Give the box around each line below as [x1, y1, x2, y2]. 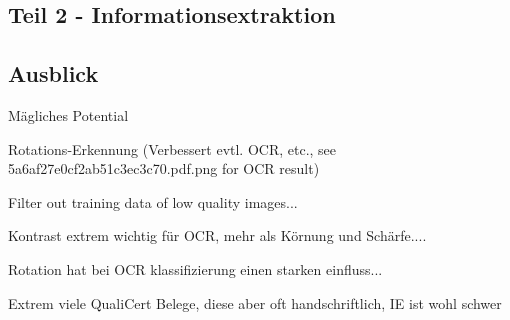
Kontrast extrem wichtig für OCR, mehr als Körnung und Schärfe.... [8, 225, 427, 246]
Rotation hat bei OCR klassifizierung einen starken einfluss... [8, 258, 383, 279]
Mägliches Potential [8, 104, 129, 125]
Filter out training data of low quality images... [8, 191, 298, 212]
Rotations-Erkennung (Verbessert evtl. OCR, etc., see [8, 138, 337, 159]
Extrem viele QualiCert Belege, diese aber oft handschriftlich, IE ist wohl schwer [8, 292, 502, 313]
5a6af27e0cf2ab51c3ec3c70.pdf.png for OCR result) [8, 158, 320, 179]
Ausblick [8, 58, 99, 89]
